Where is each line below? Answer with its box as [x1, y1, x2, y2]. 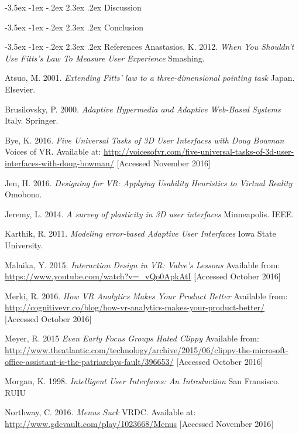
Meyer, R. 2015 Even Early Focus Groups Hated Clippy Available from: [5, 332, 259, 344]
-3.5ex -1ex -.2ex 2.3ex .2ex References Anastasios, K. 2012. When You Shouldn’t [5, 40, 294, 53]
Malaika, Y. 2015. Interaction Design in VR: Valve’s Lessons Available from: [5, 258, 280, 271]
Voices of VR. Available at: [5, 145, 101, 158]
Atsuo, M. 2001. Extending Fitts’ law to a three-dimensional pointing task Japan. [5, 71, 295, 84]
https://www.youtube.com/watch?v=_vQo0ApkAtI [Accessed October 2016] [5, 270, 281, 282]
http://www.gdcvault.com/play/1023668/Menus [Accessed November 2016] [5, 418, 274, 430]
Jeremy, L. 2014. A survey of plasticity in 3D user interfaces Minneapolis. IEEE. [5, 207, 294, 220]
